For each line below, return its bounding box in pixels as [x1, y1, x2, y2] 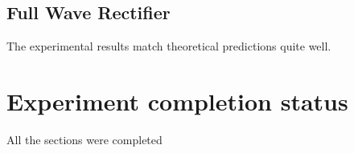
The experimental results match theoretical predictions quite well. [6, 38, 331, 54]
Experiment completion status [6, 84, 348, 117]
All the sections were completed [6, 131, 163, 147]
